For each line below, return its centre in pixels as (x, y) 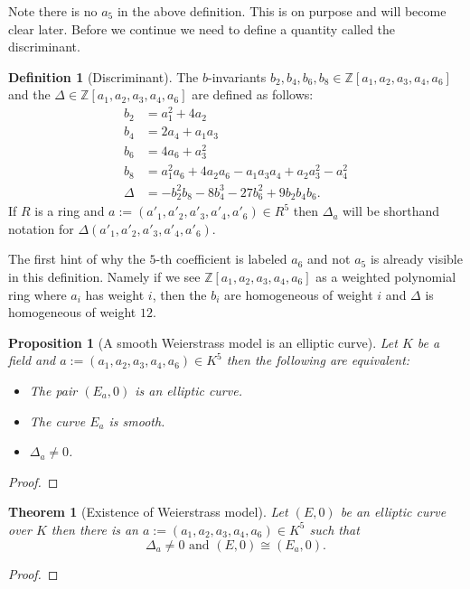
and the (29, 94)
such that (334, 529)
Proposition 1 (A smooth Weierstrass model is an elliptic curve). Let (203, 342)
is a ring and (70, 211)
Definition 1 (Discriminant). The (103, 76)
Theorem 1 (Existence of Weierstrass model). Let (148, 512)
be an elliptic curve (393, 512)
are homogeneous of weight (299, 294)
